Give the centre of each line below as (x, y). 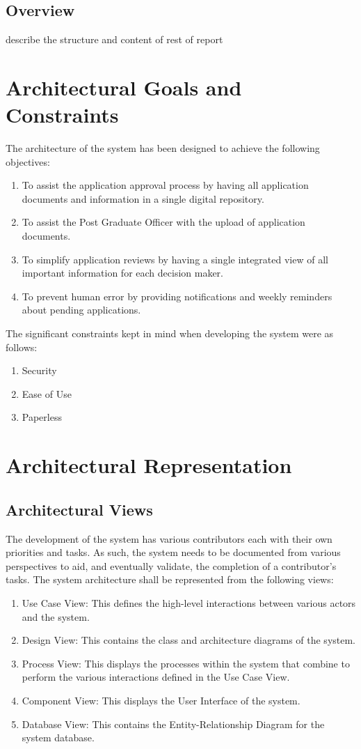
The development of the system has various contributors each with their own (169, 538)
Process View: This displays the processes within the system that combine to (186, 663)
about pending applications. (81, 310)
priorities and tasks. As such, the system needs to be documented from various (173, 552)
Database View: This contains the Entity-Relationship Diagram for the (173, 724)
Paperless (42, 417)
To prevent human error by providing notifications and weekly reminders (177, 296)
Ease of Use (47, 393)
